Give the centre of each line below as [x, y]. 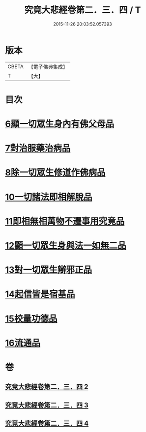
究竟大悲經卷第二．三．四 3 [47, 405]
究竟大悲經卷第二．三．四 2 [47, 387]
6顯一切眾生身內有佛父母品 [60, 124]
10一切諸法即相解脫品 [49, 197]
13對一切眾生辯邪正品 [49, 270]
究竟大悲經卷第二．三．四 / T [83, 10]
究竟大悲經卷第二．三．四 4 [47, 423]
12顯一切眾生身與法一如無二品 [66, 246]
